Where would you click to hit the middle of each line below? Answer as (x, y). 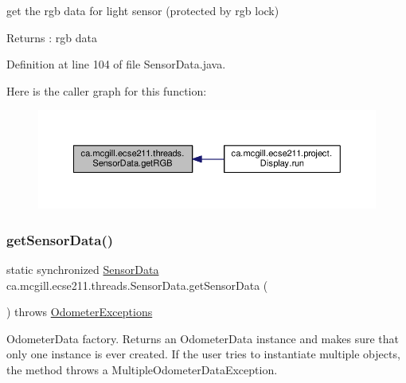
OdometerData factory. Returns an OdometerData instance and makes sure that (203, 338)
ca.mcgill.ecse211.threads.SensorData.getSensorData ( (137, 285)
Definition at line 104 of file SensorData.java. (116, 64)
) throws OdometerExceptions (80, 312)
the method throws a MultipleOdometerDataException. (142, 370)
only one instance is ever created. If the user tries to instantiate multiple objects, (203, 354)
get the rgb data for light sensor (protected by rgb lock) (143, 10)
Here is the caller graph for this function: (107, 90)
